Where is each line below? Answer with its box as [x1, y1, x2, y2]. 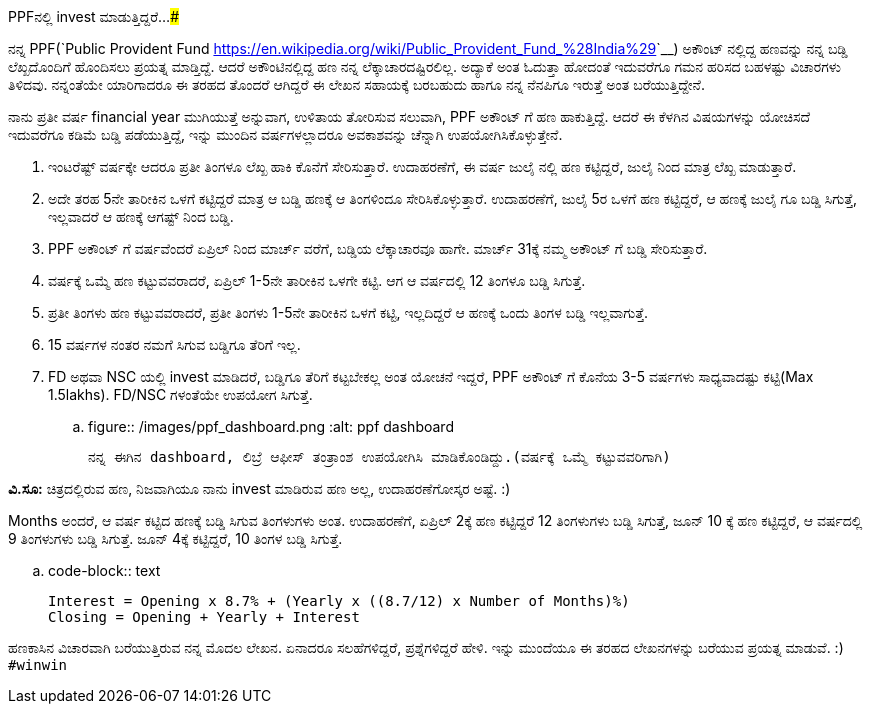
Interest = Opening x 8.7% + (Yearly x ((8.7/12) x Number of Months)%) [48, 593, 630, 609]
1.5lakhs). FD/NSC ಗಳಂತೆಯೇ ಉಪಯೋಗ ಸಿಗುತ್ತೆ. [48, 386, 313, 403]
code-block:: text [48, 562, 161, 579]
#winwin [8, 657, 68, 673]
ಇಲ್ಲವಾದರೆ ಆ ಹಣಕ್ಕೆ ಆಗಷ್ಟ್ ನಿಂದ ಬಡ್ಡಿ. [48, 208, 234, 225]
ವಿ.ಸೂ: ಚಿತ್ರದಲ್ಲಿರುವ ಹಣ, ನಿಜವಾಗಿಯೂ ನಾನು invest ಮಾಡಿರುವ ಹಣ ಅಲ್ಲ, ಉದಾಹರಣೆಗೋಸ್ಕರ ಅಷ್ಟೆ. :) [8, 480, 511, 497]
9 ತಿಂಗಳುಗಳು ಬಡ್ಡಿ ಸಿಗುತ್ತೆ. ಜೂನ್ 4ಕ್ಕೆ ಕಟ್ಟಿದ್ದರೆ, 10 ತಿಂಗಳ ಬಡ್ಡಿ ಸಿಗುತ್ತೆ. [8, 530, 343, 547]
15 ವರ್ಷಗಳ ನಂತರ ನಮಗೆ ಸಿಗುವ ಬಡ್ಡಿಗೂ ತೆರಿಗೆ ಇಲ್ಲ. [48, 336, 301, 353]
